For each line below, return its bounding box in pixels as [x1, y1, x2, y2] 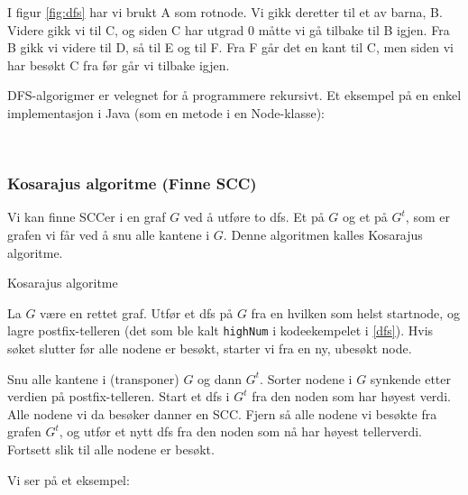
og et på [343, 207, 388, 226]
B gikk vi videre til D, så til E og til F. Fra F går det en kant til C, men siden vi [7, 38, 454, 57]
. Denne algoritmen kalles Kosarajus [223, 225, 423, 243]
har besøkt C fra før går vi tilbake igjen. [7, 55, 230, 74]
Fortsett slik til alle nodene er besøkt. [7, 439, 215, 458]
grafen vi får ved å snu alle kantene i [7, 225, 210, 243]
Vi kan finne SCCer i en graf [7, 207, 166, 226]
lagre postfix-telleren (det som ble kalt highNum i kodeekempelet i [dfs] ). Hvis [7, 321, 434, 340]
